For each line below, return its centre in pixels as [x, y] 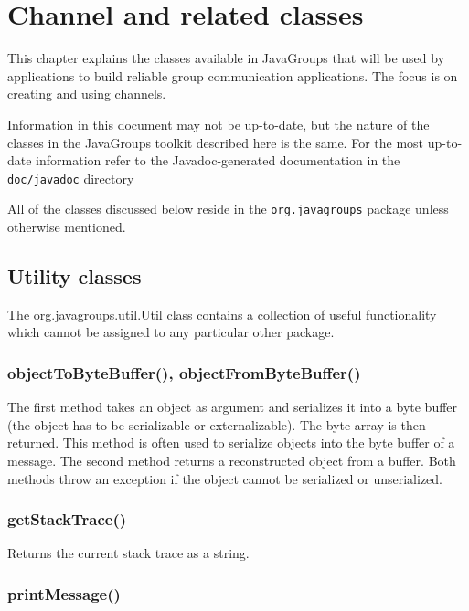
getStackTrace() [67, 519]
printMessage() [64, 593]
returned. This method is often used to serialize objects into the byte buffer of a [231, 442]
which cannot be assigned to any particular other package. [171, 332]
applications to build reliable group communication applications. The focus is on [233, 75]
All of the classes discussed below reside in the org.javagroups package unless [228, 209]
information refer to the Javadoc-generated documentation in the [218, 160]
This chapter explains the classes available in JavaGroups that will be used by [226, 58]
